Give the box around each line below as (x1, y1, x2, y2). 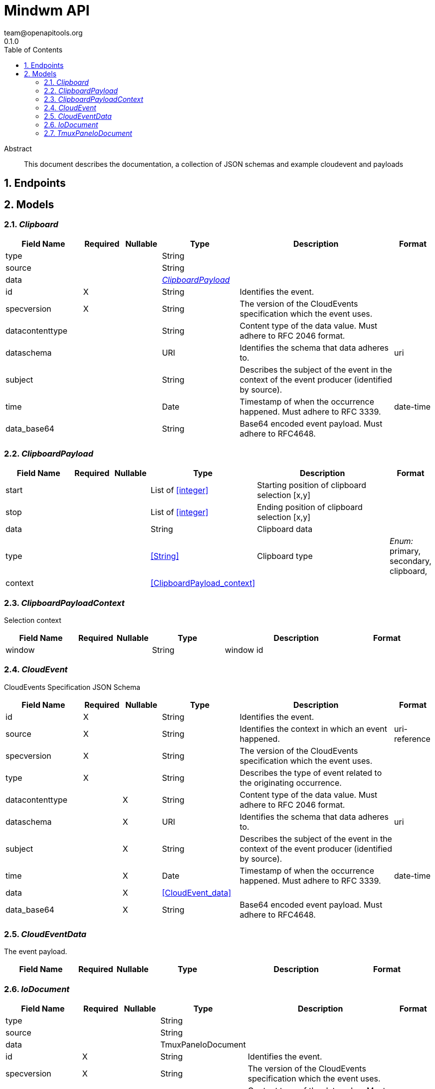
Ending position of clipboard (257, 502, 363, 513)
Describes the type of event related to (239, 767, 382, 778)
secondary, (390, 556, 432, 566)
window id (224, 644, 263, 655)
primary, (390, 546, 421, 556)
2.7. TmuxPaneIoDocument (44, 128, 132, 137)
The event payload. (4, 947, 67, 956)
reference (394, 733, 431, 744)
